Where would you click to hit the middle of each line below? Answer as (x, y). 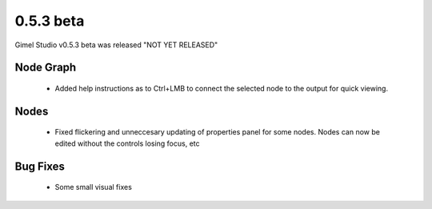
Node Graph (46, 68)
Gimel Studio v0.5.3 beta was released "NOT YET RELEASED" (116, 45)
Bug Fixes (40, 166)
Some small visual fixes (93, 187)
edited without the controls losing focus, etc (127, 143)
